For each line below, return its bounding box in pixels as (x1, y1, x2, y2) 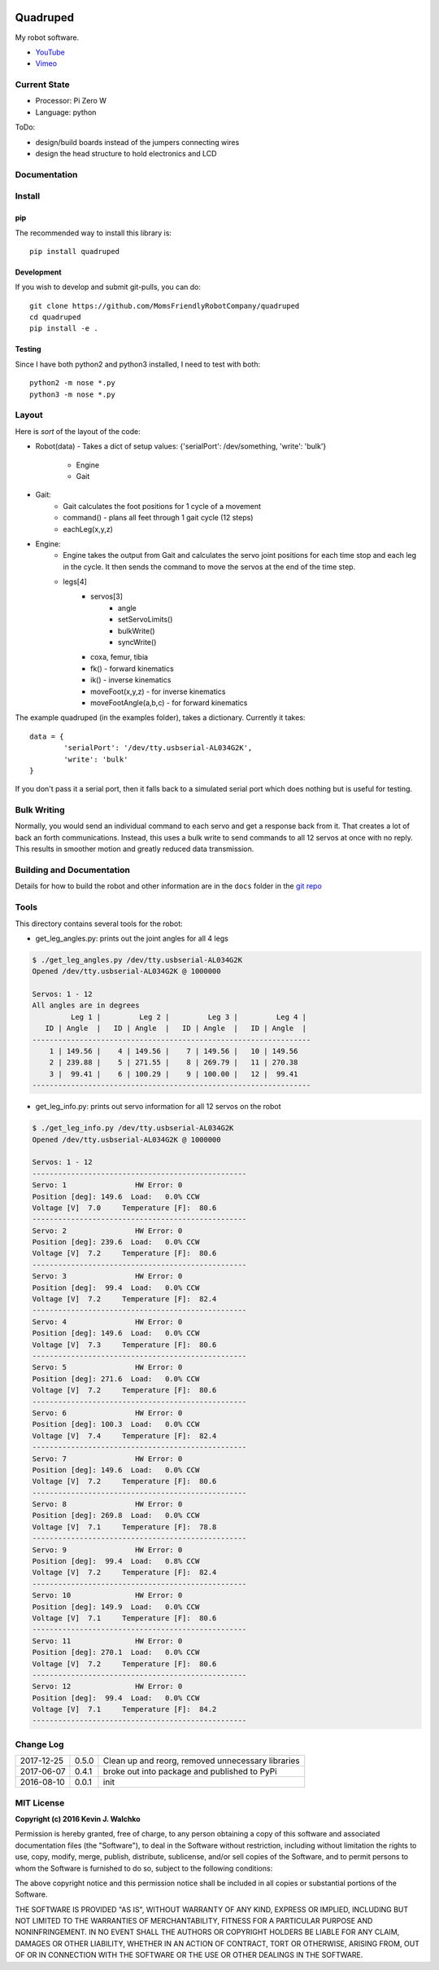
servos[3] (90, 591, 124, 602)
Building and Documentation (15, 864, 130, 875)
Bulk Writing (15, 805, 65, 816)
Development (15, 267, 62, 277)
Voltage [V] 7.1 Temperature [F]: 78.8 (32, 1522, 217, 1531)
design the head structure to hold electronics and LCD (35, 149, 217, 158)
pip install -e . (29, 324, 98, 333)
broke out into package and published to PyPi (102, 1766, 277, 1777)
